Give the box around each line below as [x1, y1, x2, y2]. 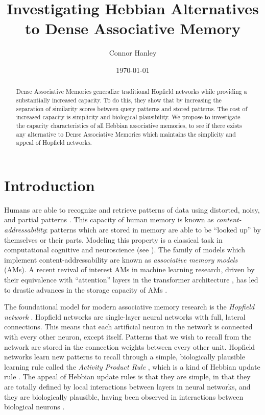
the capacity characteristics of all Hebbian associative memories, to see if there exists [16, 121, 242, 129]
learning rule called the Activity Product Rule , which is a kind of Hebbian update [4, 361, 260, 372]
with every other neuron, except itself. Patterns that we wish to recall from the [4, 331, 252, 342]
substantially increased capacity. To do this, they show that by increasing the [16, 95, 222, 104]
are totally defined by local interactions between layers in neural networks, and [4, 381, 251, 392]
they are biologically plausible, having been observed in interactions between [4, 391, 244, 402]
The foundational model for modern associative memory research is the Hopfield [4, 301, 255, 312]
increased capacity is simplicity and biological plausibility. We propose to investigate [16, 113, 240, 121]
